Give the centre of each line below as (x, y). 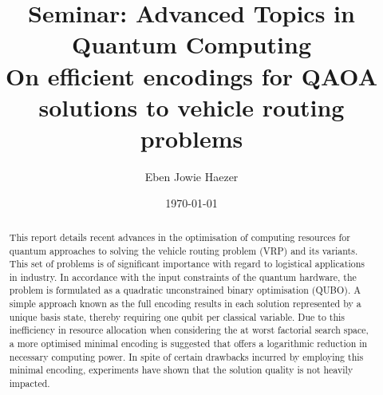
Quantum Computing (191, 44)
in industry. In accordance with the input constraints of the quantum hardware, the (183, 276)
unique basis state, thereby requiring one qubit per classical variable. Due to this (177, 316)
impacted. (30, 383)
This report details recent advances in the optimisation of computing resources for (180, 237)
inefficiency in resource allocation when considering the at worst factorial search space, (189, 330)
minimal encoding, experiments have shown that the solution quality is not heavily (181, 370)
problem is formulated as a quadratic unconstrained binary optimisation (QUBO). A (185, 290)
